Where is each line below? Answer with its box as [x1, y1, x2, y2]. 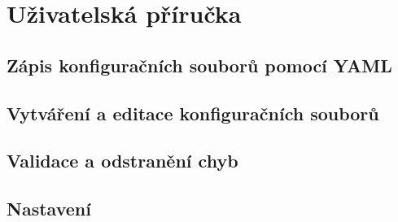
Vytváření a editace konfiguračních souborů [7, 100, 379, 125]
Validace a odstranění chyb [7, 148, 238, 173]
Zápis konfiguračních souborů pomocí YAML [7, 52, 392, 77]
